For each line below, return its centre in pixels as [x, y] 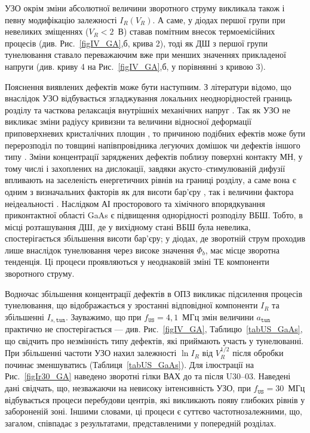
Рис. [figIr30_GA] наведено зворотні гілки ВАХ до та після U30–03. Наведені [148, 376]
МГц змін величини [218, 316]
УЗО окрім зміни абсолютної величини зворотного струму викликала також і [145, 8]
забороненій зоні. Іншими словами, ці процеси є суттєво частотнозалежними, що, [154, 411]
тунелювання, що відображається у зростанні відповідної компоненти [131, 305]
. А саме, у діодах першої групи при [219, 19]
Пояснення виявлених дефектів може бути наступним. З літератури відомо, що [148, 86]
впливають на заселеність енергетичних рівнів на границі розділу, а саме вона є [151, 180]
